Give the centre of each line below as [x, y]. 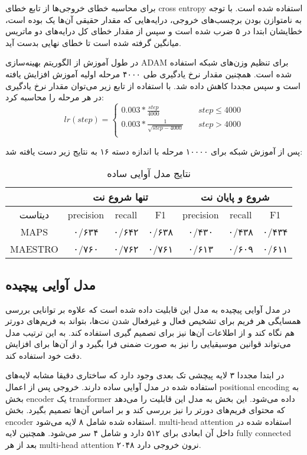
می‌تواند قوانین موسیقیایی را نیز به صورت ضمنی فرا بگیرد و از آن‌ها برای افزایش [148, 344]
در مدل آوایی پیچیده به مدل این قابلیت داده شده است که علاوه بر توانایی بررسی [148, 309]
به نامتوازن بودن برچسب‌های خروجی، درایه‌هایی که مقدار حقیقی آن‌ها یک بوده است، [153, 19]
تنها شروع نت [120, 197]
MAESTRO [34, 249]
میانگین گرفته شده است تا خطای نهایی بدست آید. [93, 42]
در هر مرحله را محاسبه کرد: [55, 97]
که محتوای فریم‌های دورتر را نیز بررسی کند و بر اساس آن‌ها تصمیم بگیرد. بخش [145, 410]
